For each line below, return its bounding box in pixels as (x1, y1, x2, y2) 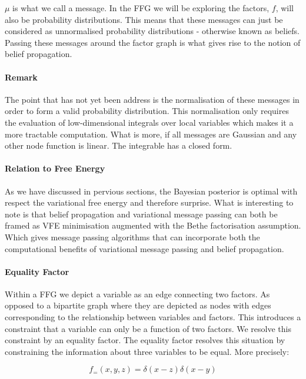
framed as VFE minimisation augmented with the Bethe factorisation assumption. (5, 219, 301, 232)
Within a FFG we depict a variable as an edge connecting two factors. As (5, 287, 270, 300)
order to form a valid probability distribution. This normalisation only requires (5, 105, 289, 117)
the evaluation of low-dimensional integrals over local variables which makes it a (5, 116, 294, 128)
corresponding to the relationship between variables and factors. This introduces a (5, 311, 301, 323)
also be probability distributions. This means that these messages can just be (5, 13, 283, 25)
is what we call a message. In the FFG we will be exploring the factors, (12, 2, 270, 14)
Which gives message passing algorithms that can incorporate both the (5, 230, 260, 243)
